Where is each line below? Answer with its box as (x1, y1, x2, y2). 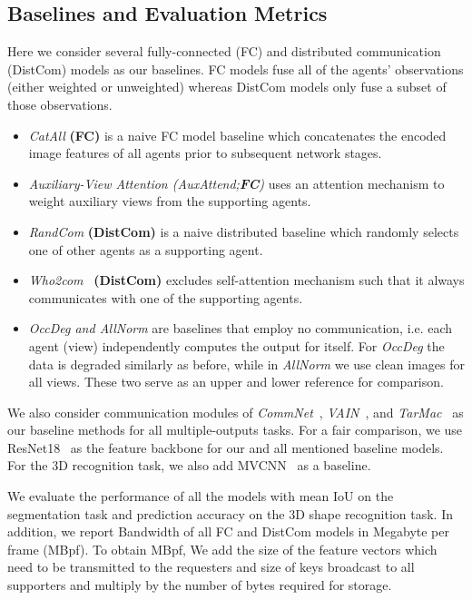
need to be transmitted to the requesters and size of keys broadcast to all (7, 557, 415, 576)
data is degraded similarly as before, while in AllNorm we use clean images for (28, 354, 465, 373)
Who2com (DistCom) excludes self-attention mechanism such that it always (28, 270, 465, 290)
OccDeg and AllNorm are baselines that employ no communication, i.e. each (28, 319, 453, 338)
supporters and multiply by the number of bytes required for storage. (7, 575, 392, 595)
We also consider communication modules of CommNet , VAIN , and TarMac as (7, 402, 464, 421)
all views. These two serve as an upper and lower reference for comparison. (28, 372, 444, 391)
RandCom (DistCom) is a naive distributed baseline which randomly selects (28, 221, 459, 241)
